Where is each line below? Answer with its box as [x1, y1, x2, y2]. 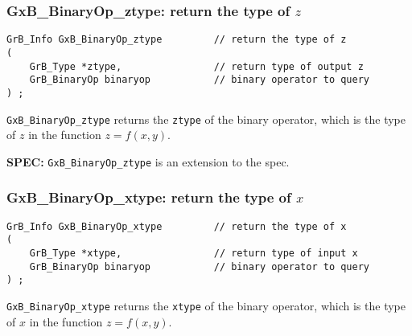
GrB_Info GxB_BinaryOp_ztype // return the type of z [6, 34, 347, 46]
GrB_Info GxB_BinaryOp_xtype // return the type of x [6, 220, 347, 232]
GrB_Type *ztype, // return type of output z [29, 60, 364, 72]
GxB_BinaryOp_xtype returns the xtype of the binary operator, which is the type [6, 297, 406, 313]
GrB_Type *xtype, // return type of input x [29, 247, 358, 259]
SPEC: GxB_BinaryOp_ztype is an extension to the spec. [6, 153, 290, 170]
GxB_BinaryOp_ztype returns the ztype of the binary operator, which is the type [6, 110, 406, 127]
